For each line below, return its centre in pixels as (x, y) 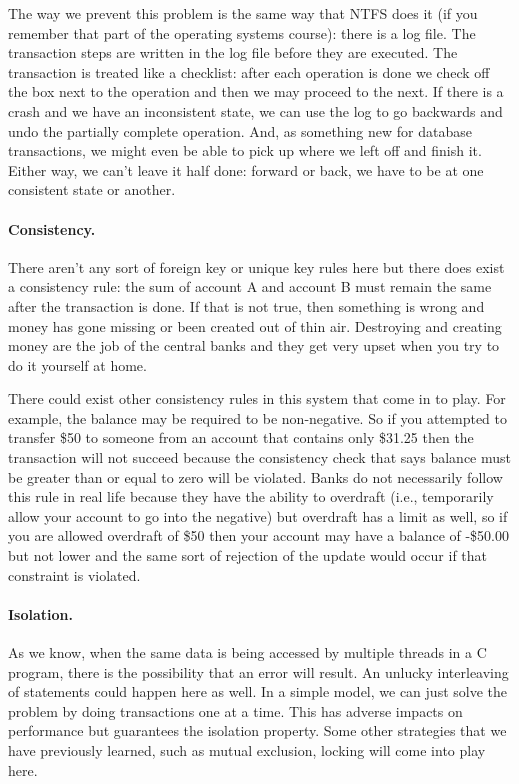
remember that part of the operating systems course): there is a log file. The (242, 32)
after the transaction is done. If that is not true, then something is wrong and (246, 305)
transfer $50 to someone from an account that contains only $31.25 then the (241, 437)
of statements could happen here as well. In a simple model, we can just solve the (257, 691)
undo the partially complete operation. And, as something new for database (240, 130)
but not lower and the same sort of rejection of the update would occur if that (248, 555)
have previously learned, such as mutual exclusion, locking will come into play (247, 750)
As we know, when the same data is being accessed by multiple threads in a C (247, 652)
